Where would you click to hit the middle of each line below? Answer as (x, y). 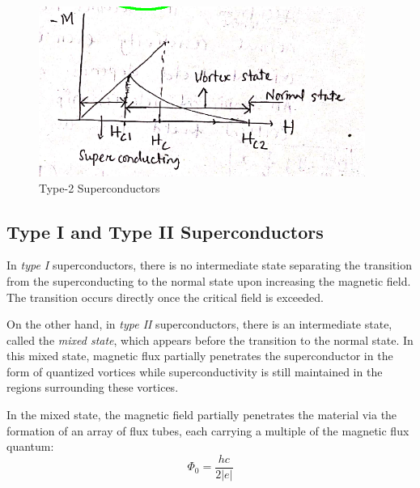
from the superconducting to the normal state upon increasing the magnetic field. (209, 280)
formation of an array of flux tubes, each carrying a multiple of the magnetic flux (208, 430)
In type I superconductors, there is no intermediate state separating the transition (209, 265)
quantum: (30, 446)
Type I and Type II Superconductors (165, 231)
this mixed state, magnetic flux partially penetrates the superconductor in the (200, 356)
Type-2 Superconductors (100, 187)
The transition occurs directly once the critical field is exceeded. (165, 297)
